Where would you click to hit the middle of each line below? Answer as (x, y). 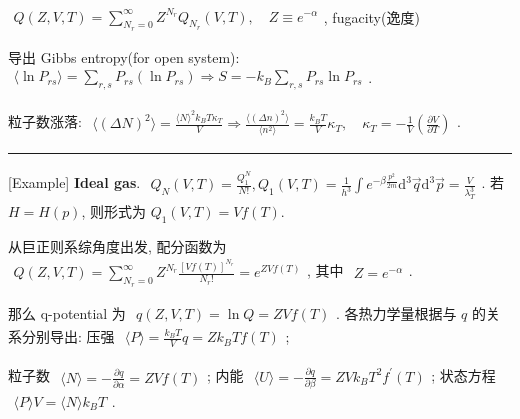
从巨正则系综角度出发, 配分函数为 (117, 245)
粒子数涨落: (45, 120)
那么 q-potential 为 (67, 312)
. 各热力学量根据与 (396, 312)
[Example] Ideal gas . (74, 182)
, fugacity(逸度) (371, 16)
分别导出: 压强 (68, 335)
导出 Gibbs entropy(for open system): (124, 56)
